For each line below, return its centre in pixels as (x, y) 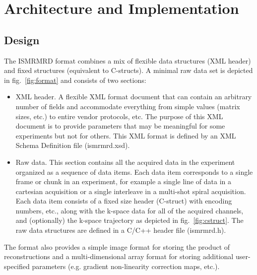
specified (17, 266)
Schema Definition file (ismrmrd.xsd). (73, 145)
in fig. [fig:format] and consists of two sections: (75, 80)
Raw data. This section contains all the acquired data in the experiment (125, 162)
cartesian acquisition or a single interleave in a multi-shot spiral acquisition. (131, 191)
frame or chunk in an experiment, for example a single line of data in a (124, 181)
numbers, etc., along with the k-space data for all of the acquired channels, (129, 210)
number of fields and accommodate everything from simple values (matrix (128, 106)
